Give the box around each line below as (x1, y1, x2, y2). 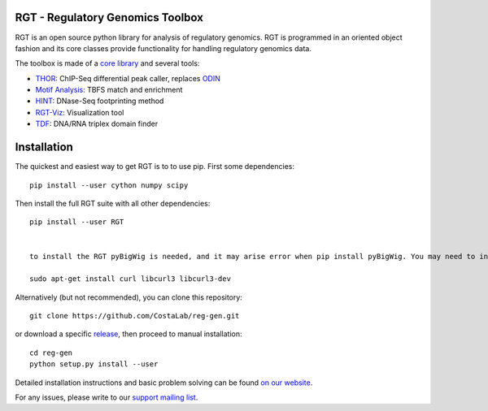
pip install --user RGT (29, 218, 124, 227)
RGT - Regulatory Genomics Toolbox (15, 11, 203, 24)
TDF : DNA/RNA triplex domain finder (35, 119, 159, 129)
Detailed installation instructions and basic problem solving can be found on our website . (15, 378, 313, 387)
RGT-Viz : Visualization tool (35, 107, 124, 117)
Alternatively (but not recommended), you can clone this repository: (15, 292, 243, 302)
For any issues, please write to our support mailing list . (15, 392, 198, 402)
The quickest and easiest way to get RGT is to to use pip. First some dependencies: (15, 162, 294, 171)
